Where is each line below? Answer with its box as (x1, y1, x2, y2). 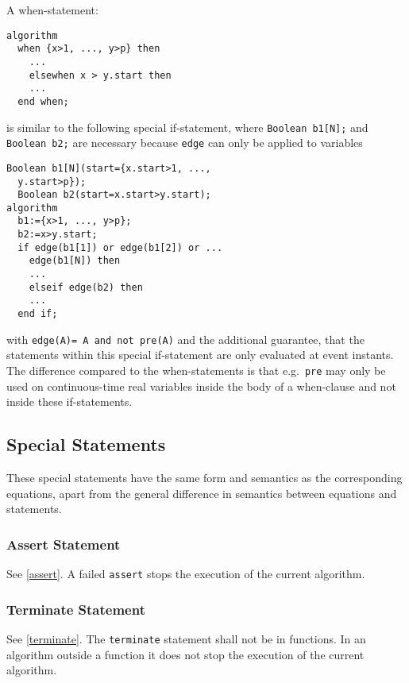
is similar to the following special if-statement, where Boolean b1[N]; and (6, 118, 368, 135)
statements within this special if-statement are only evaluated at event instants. (6, 346, 394, 363)
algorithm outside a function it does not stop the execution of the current (6, 646, 365, 662)
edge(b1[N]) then (29, 255, 121, 267)
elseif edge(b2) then (29, 281, 143, 293)
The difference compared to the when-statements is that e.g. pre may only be (6, 361, 386, 378)
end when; (17, 95, 69, 107)
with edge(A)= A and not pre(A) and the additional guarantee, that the (6, 330, 365, 347)
